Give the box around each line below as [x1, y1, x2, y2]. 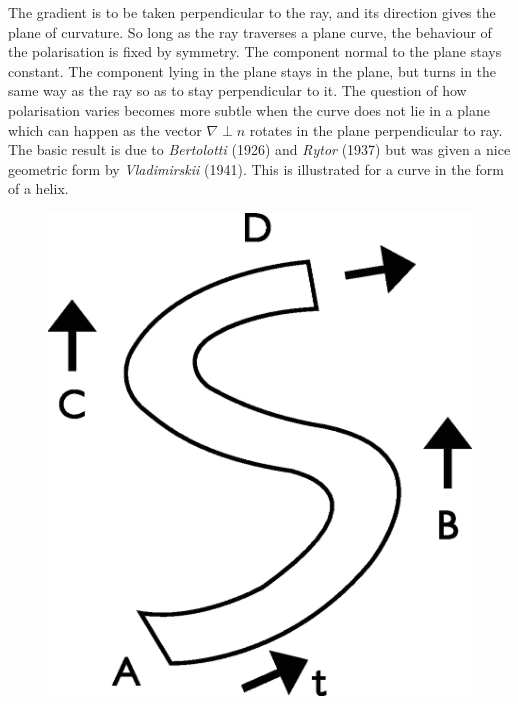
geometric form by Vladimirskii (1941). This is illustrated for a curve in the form [8, 158, 504, 179]
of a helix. [8, 178, 69, 199]
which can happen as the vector [8, 119, 202, 140]
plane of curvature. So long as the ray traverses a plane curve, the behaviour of [8, 21, 492, 42]
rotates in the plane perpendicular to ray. [249, 119, 503, 140]
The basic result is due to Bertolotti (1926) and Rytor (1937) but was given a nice [8, 139, 511, 160]
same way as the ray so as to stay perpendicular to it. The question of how [8, 80, 467, 101]
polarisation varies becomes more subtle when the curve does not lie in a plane [8, 99, 490, 120]
